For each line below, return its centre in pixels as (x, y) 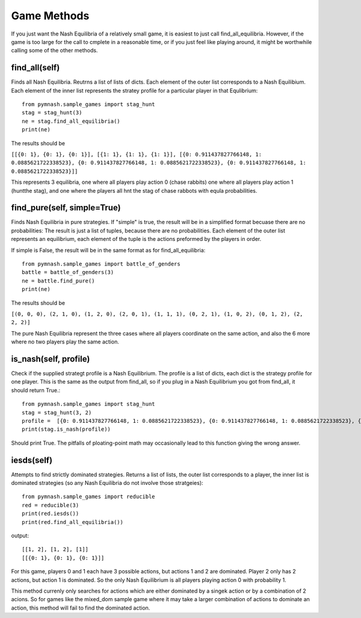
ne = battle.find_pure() (58, 281)
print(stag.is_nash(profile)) (66, 429)
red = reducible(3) (51, 505)
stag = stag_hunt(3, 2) (57, 412)
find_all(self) (35, 68)
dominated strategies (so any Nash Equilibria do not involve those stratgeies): (107, 483)
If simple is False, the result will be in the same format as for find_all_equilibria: (108, 250)
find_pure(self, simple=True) (66, 208)
